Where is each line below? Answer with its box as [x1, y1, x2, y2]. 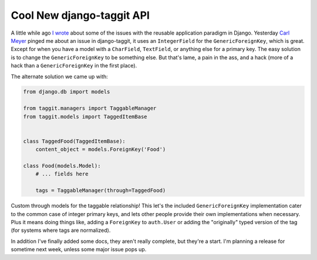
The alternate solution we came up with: [11, 73, 108, 80]
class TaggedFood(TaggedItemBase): [23, 138, 126, 144]
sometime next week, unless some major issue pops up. [11, 246, 147, 253]
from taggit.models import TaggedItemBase [23, 113, 147, 120]
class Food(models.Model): [23, 163, 101, 169]
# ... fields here [35, 171, 89, 177]
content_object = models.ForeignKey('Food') [35, 146, 166, 153]
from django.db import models [23, 89, 110, 95]
